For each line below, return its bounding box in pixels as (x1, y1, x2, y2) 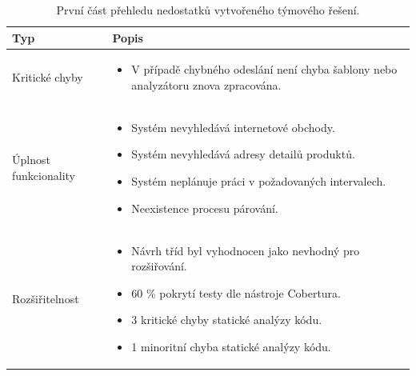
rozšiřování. (131, 258, 187, 274)
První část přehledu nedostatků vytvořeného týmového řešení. (56, 2, 360, 18)
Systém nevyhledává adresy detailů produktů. (131, 146, 355, 162)
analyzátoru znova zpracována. (131, 77, 282, 94)
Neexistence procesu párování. (131, 199, 278, 216)
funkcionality (12, 167, 75, 184)
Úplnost (12, 151, 50, 168)
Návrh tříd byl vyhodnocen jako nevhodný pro (131, 242, 360, 258)
